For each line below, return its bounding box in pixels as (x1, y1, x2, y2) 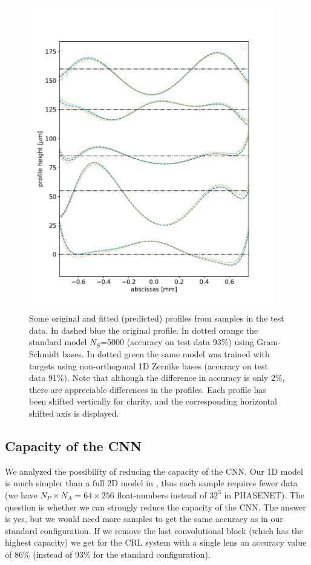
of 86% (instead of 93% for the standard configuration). (5, 547, 211, 560)
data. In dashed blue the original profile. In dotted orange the (29, 323, 258, 336)
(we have (5, 488, 38, 501)
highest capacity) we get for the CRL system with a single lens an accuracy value (5, 536, 307, 549)
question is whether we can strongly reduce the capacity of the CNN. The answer (5, 500, 306, 513)
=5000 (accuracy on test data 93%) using (100, 335, 254, 348)
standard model (29, 335, 87, 348)
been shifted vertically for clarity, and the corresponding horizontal (29, 395, 277, 408)
